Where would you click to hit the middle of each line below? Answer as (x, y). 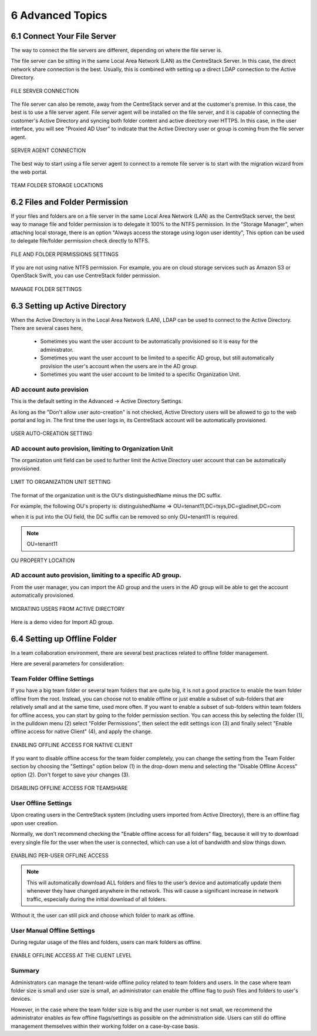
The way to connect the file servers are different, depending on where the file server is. (117, 51)
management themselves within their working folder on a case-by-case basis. (105, 1026)
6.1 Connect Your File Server (64, 36)
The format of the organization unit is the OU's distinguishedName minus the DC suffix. (117, 495)
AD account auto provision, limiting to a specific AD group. (96, 576)
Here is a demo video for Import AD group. (62, 622)
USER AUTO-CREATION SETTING (51, 433)
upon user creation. (35, 823)
